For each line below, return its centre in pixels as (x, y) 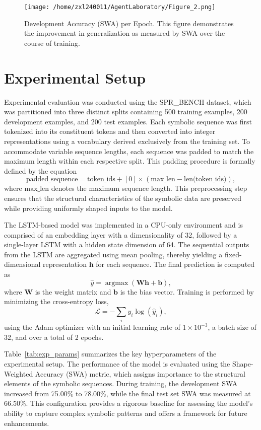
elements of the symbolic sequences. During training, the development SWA (121, 383)
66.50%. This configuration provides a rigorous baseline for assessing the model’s (128, 403)
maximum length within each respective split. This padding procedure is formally (130, 161)
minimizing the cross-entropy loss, (56, 301)
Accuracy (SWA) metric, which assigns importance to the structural (140, 373)
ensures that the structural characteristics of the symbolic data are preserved (123, 198)
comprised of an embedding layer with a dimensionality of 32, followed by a (121, 234)
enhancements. (27, 423)
